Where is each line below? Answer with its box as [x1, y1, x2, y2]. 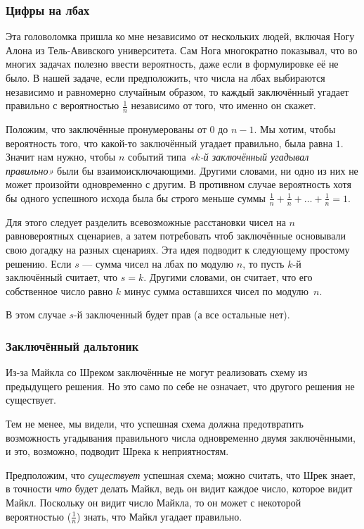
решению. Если [6, 256, 72, 270]
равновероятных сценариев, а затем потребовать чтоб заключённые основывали [6, 228, 346, 243]
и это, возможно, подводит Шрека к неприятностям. [6, 444, 229, 459]
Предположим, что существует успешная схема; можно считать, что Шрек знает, [6, 467, 356, 482]
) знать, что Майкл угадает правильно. [77, 509, 242, 523]
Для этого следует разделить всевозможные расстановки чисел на [6, 214, 286, 229]
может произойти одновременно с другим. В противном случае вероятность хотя [6, 177, 351, 192]
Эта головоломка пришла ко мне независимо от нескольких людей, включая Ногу [6, 29, 355, 44]
